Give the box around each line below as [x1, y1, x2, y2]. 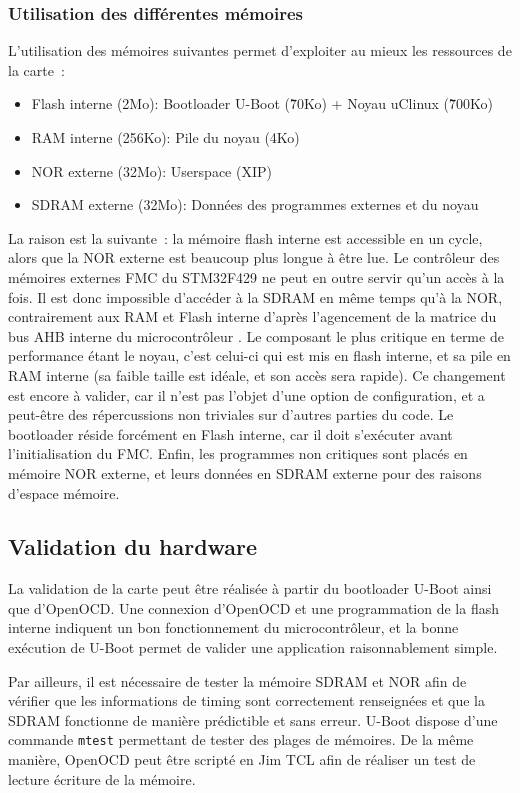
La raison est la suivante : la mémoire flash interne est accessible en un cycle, [8, 227, 483, 248]
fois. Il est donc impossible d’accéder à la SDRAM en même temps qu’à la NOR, [8, 286, 503, 307]
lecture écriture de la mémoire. [8, 768, 196, 789]
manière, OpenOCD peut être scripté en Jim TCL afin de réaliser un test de [8, 749, 476, 770]
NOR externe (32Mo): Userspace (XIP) [31, 160, 272, 181]
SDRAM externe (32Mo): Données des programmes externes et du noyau [31, 194, 479, 215]
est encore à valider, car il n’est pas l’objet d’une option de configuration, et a [8, 384, 485, 405]
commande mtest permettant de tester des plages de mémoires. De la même [8, 729, 474, 750]
